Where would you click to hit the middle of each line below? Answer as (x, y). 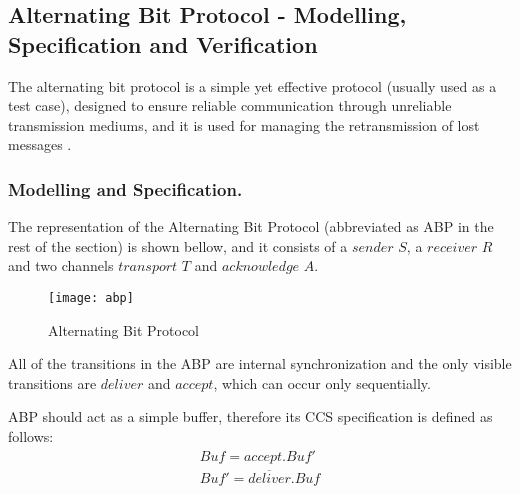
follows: (31, 436)
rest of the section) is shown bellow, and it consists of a (178, 245)
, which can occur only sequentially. (322, 382)
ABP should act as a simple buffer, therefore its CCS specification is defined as (250, 416)
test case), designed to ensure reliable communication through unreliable (230, 105)
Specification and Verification (163, 43)
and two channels (61, 265)
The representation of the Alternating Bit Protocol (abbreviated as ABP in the (251, 226)
